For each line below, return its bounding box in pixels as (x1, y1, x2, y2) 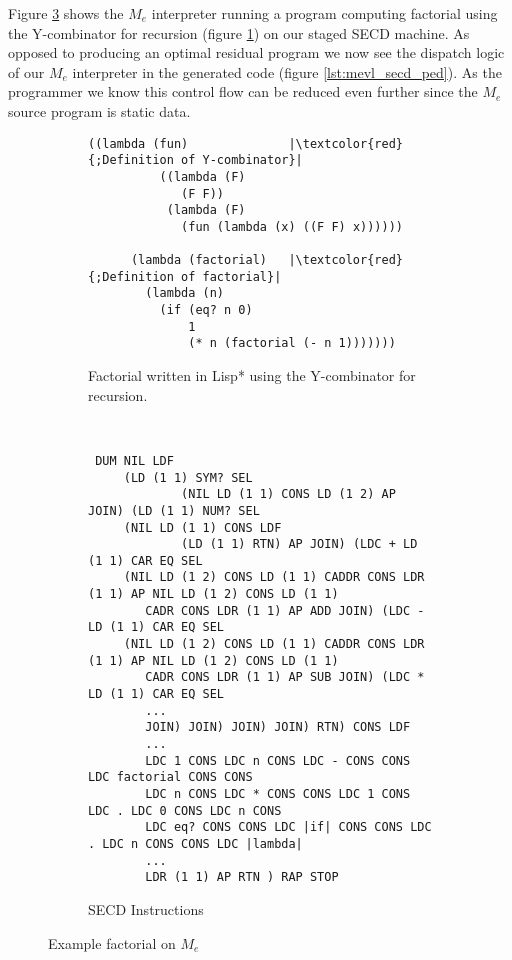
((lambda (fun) (88, 136, 189, 151)
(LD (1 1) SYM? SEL (123, 470, 253, 485)
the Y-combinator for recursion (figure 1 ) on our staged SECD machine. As (8, 22, 470, 43)
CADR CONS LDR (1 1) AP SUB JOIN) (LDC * (145, 670, 425, 685)
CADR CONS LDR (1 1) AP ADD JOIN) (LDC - (145, 603, 425, 618)
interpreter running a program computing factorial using (151, 3, 498, 23)
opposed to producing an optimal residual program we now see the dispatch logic (8, 42, 505, 63)
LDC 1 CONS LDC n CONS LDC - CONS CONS (145, 753, 411, 768)
